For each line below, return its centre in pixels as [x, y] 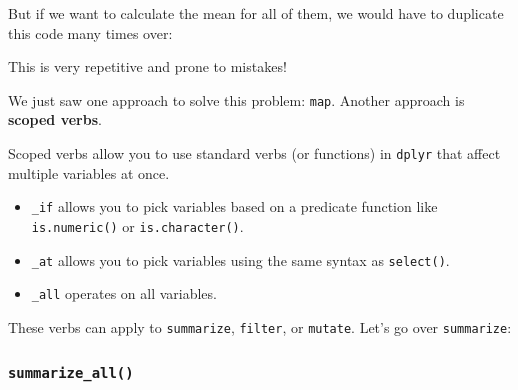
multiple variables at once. [89, 172]
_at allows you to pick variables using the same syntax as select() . [240, 259]
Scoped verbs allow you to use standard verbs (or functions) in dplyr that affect [254, 153]
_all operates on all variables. [124, 293]
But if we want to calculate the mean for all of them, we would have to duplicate [256, 13]
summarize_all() [71, 373]
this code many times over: [90, 32]
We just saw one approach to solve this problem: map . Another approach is [236, 99]
